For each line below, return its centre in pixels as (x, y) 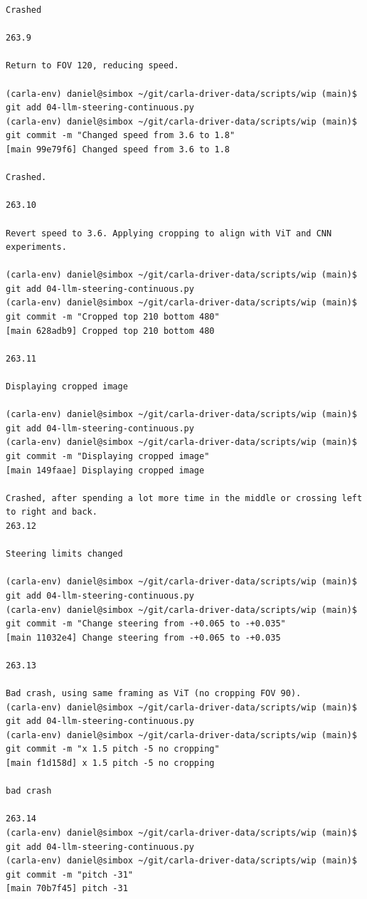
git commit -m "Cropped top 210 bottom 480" (113, 317)
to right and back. (52, 512)
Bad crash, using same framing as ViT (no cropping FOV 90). (154, 694)
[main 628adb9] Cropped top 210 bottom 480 (110, 331)
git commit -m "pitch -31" (69, 874)
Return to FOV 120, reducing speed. (92, 66)
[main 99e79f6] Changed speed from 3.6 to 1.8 (118, 149)
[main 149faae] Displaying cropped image (105, 470)
